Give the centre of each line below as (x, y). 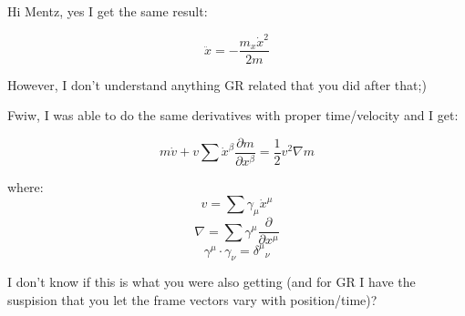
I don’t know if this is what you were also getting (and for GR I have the (212, 282)
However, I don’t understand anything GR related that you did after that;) (217, 84)
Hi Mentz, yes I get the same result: (108, 11)
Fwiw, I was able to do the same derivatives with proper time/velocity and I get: (233, 115)
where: (26, 186)
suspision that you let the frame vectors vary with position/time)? (192, 300)
